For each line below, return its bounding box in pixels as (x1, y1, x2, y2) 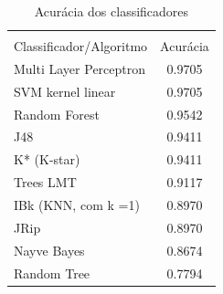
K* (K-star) (14, 150, 80, 169)
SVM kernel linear (14, 81, 116, 100)
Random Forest (14, 104, 100, 123)
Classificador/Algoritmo (14, 37, 148, 56)
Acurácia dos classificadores (34, 2, 189, 20)
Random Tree (14, 263, 90, 282)
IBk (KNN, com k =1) (14, 195, 140, 214)
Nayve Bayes (14, 240, 85, 259)
